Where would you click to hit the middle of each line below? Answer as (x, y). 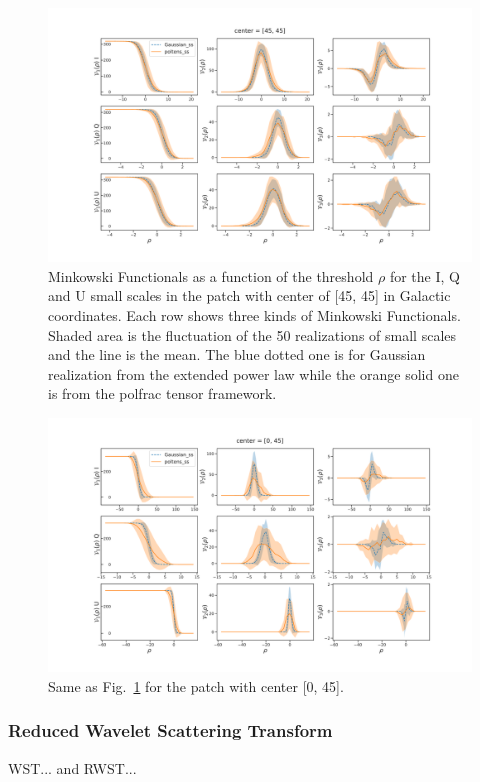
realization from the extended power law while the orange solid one (253, 373)
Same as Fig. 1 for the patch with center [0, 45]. (196, 685)
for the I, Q (424, 275)
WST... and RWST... (72, 767)
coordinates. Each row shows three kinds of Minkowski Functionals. (254, 315)
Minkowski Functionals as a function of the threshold (211, 275)
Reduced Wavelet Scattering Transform (170, 730)
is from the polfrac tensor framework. (162, 393)
